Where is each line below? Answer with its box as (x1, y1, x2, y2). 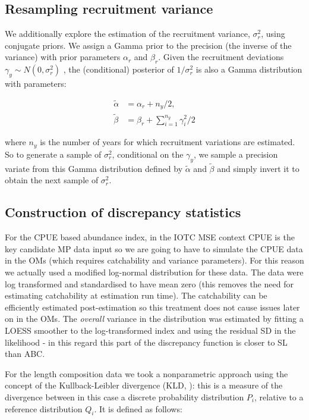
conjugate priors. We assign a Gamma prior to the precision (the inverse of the (5, 39, 292, 51)
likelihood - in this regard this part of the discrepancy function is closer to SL (5, 336, 288, 348)
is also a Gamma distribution (196, 63, 302, 76)
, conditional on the (112, 148, 184, 160)
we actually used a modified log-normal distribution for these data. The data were (5, 265, 304, 278)
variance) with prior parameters (5, 51, 121, 63)
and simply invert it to (217, 162, 299, 174)
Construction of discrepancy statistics (5, 203, 241, 221)
